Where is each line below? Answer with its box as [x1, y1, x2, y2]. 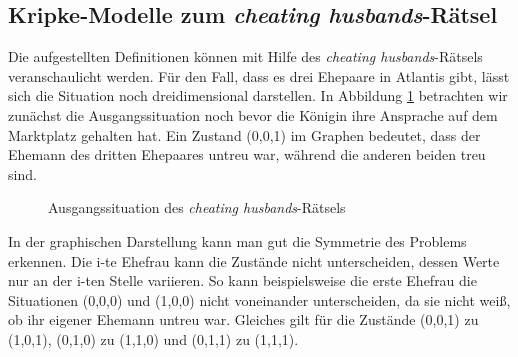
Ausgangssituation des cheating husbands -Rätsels [48, 197, 346, 218]
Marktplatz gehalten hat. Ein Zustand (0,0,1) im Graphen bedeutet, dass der [8, 124, 481, 145]
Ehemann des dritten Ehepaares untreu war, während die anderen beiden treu [8, 144, 486, 165]
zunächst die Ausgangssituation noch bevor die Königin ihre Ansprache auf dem [8, 104, 498, 125]
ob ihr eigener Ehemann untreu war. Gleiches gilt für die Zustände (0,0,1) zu [8, 309, 479, 330]
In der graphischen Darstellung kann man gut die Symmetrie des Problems [8, 230, 467, 251]
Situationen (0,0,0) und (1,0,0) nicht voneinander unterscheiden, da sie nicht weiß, [8, 289, 511, 310]
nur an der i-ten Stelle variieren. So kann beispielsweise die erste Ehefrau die [8, 270, 477, 291]
